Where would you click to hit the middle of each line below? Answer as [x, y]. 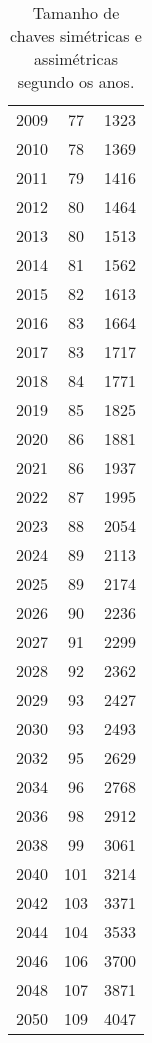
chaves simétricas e [76, 35]
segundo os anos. [76, 81]
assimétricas [76, 58]
